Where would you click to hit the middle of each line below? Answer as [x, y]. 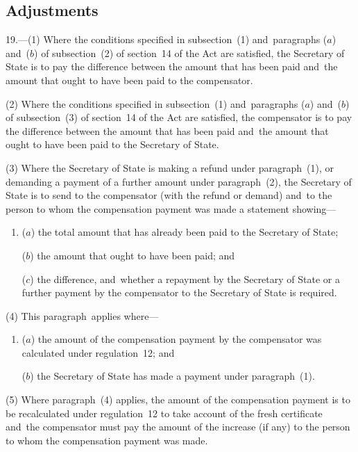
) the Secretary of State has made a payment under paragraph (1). [172, 376]
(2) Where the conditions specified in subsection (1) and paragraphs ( [155, 103]
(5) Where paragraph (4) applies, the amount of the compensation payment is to [178, 399]
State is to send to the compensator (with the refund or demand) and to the [169, 195]
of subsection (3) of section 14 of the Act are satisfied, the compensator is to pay [179, 117]
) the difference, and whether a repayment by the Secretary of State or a [185, 279]
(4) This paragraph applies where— [82, 315]
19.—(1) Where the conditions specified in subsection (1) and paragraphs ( [167, 39]
